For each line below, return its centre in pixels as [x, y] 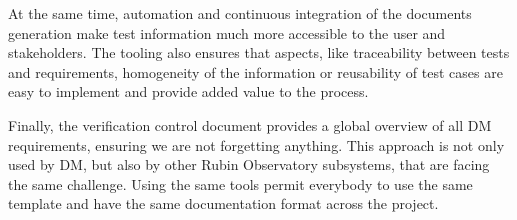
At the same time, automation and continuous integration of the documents [240, 13]
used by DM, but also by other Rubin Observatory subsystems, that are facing [249, 164]
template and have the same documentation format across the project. [223, 203]
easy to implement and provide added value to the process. [188, 91]
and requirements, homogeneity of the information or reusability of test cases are [255, 71]
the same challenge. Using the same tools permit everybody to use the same [240, 183]
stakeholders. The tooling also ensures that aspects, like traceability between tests [259, 52]
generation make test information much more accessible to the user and [227, 32]
